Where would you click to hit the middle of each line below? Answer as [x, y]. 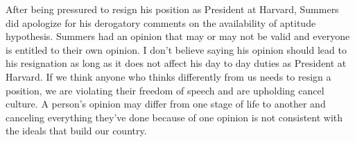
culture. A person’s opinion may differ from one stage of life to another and [166, 104]
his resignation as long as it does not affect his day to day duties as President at [176, 63]
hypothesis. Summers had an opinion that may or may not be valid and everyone [178, 36]
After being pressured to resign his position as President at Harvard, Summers [172, 9]
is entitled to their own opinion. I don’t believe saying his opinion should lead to [176, 49]
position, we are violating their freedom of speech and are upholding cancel [165, 90]
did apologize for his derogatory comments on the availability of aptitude [161, 22]
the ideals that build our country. [76, 131]
